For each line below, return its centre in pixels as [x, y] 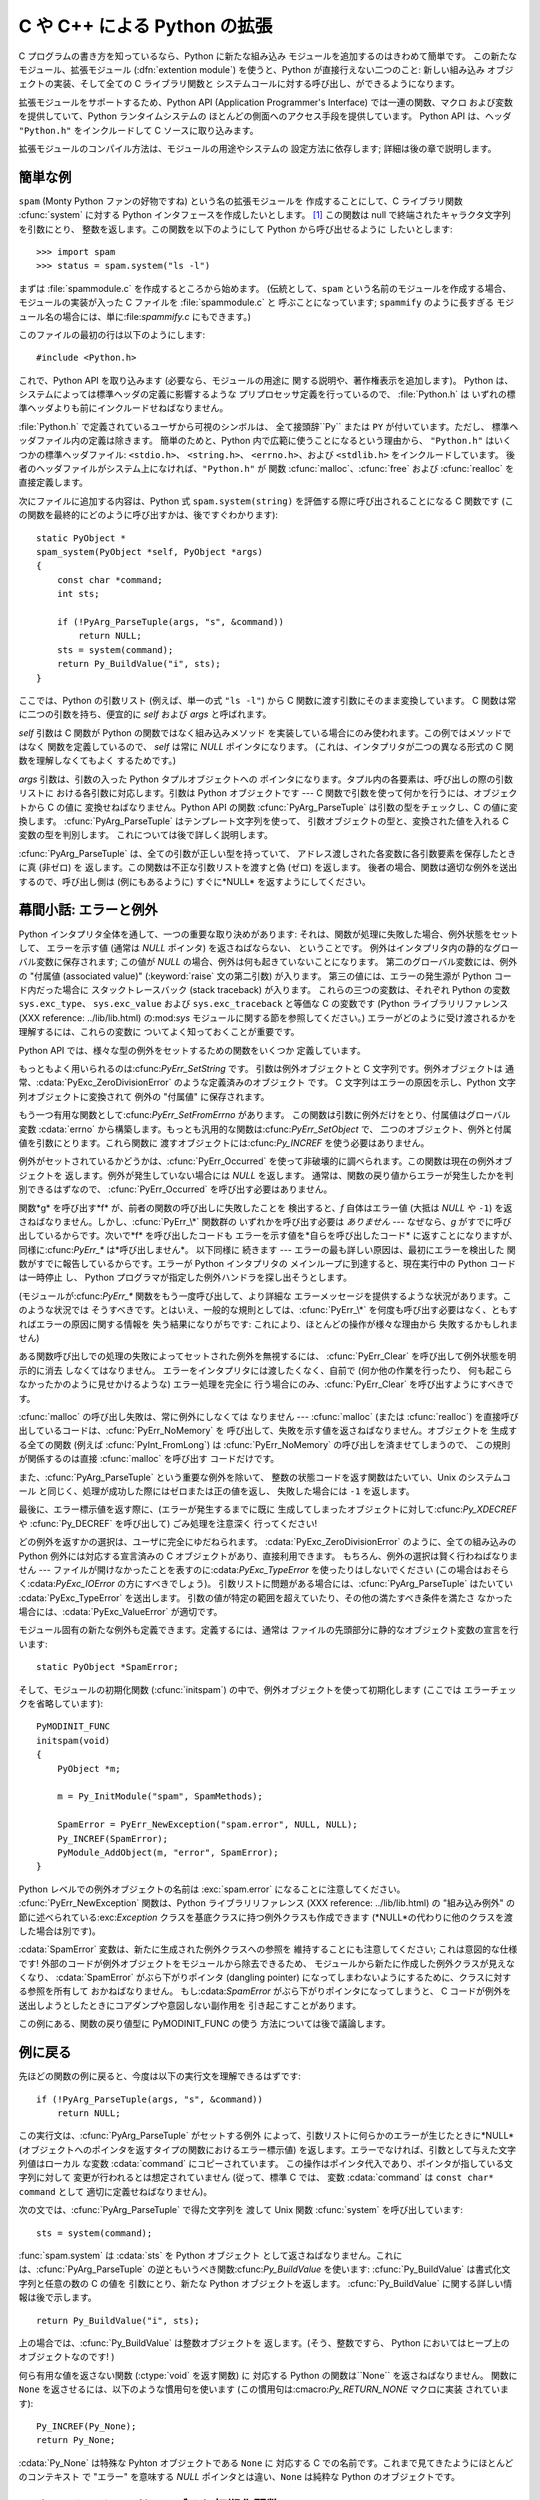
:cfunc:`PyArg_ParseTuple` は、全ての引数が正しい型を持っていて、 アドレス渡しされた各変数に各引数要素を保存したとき [267, 853]
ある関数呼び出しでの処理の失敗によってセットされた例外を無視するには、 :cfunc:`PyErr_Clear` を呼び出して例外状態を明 [267, 1356]
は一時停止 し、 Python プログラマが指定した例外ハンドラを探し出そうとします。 [185, 1277]
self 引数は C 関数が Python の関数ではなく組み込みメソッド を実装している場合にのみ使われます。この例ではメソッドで [265, 732]
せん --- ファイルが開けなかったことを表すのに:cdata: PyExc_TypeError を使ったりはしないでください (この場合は [251, 1569]
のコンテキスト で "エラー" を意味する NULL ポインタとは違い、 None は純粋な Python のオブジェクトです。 [239, 2477]
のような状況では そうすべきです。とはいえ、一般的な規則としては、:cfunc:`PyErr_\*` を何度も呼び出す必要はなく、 [255, 1310]
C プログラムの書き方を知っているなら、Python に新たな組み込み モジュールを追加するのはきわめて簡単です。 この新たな [268, 56]
